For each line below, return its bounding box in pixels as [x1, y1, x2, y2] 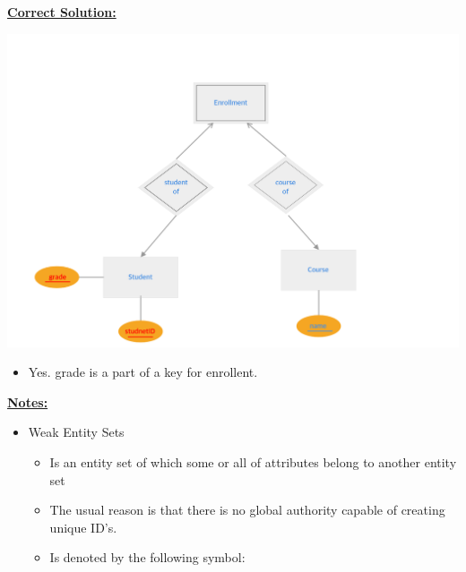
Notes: [7, 392, 48, 411]
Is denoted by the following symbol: [49, 548, 246, 567]
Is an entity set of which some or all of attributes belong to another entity [49, 452, 457, 471]
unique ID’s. [49, 517, 117, 536]
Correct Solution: [7, 3, 116, 21]
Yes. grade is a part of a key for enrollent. [28, 363, 258, 381]
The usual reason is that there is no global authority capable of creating [49, 500, 445, 519]
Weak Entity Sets [28, 423, 125, 441]
